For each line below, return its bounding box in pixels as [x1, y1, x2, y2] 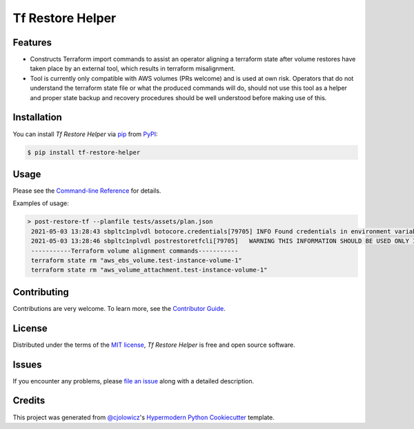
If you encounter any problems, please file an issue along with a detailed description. [12, 376, 255, 385]
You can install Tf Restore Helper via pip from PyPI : [12, 130, 158, 138]
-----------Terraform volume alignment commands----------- [31, 247, 239, 255]
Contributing [12, 286, 69, 298]
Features [12, 37, 52, 48]
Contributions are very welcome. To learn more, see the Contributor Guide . [12, 304, 226, 312]
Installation [12, 111, 62, 124]
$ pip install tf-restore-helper [27, 149, 141, 156]
